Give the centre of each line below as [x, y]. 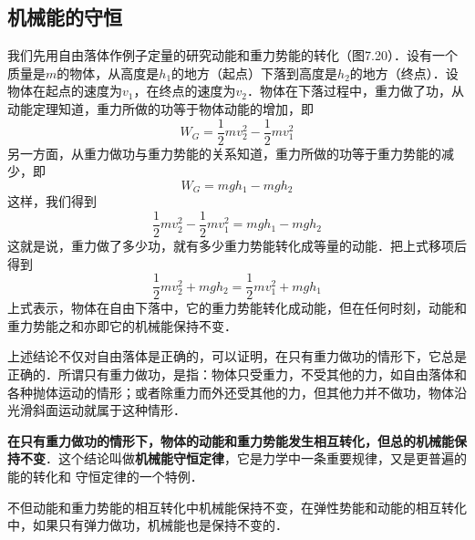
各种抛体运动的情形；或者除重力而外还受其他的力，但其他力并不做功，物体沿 [237, 392]
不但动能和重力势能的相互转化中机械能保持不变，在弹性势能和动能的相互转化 [237, 507]
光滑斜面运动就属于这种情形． [97, 410]
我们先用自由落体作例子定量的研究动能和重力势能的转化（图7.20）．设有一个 [232, 55]
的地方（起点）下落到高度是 [255, 73]
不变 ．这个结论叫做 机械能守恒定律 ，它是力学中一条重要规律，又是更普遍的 [243, 458]
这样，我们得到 [52, 201]
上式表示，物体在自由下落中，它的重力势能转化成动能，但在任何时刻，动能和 [237, 308]
